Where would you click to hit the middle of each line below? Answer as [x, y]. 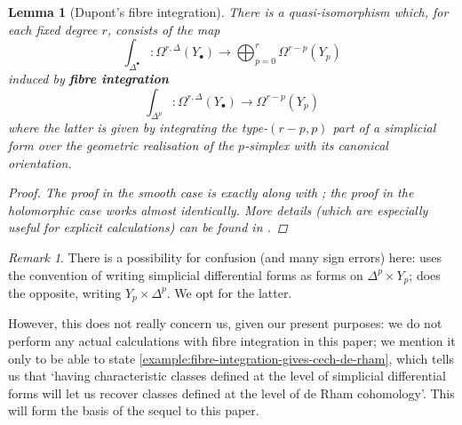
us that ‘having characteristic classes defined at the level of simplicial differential [227, 376]
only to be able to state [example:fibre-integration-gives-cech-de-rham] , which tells [231, 358]
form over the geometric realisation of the [121, 144]
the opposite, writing [65, 292]
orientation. [40, 162]
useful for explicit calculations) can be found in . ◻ [148, 227]
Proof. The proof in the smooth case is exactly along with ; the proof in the [211, 192]
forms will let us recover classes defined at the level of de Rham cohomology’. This [231, 393]
